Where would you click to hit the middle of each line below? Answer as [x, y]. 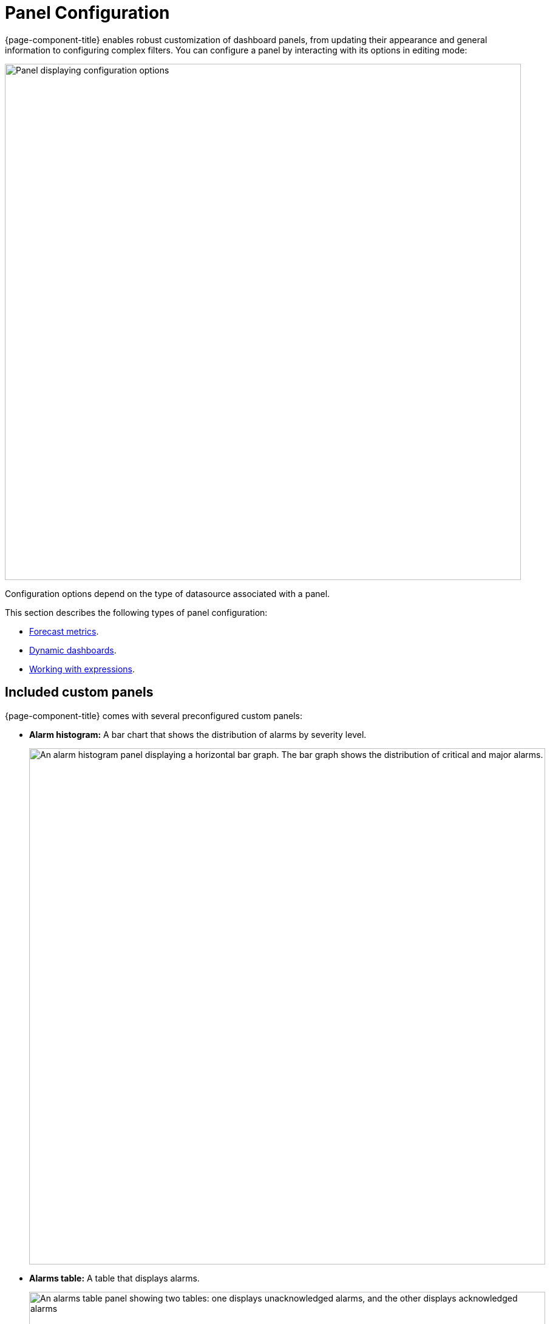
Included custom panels [79, 692]
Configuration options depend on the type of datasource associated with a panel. [168, 593]
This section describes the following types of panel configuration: [136, 612]
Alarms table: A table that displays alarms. [114, 1278]
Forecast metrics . [64, 631]
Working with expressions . [82, 669]
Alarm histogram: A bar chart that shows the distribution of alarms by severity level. [198, 734]
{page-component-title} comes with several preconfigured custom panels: [154, 715]
